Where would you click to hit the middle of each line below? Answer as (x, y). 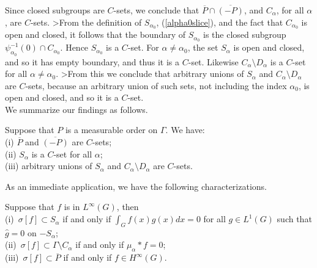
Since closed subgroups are (55, 10)
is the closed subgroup (245, 34)
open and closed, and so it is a (62, 97)
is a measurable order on (111, 130)
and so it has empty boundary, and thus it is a (92, 61)
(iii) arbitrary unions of (49, 166)
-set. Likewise (213, 61)
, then (128, 207)
